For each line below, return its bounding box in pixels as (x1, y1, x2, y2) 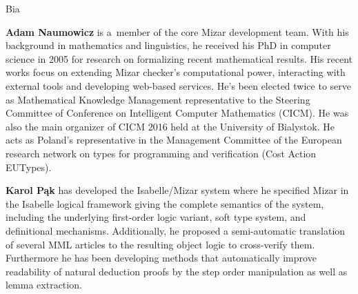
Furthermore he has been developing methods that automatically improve (6, 251, 317, 265)
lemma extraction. (6, 277, 82, 292)
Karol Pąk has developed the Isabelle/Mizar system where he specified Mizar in (6, 183, 349, 197)
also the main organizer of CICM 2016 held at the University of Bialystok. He (6, 119, 335, 133)
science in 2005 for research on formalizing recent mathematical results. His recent (6, 51, 353, 66)
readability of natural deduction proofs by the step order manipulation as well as (6, 264, 348, 278)
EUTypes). (6, 159, 52, 174)
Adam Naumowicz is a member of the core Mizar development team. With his (6, 24, 349, 39)
